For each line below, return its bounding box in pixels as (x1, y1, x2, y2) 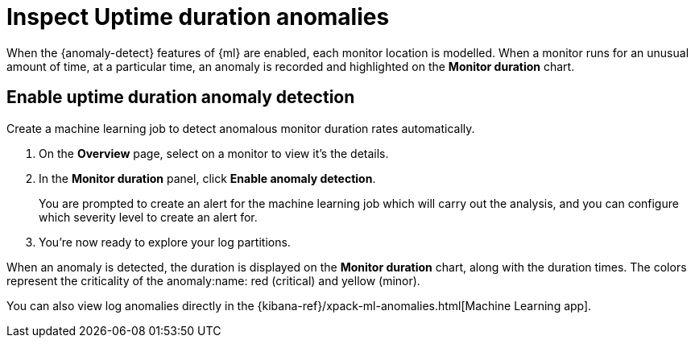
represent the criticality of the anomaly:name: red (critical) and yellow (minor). (6, 273, 420, 288)
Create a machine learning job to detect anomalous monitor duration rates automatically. (6, 121, 475, 135)
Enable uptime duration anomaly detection (6, 87, 355, 108)
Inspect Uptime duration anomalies (6, 3, 390, 31)
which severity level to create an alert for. (39, 209, 258, 224)
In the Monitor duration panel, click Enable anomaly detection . (39, 171, 376, 185)
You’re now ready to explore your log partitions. (39, 234, 291, 249)
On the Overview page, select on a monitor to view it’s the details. (39, 146, 389, 160)
